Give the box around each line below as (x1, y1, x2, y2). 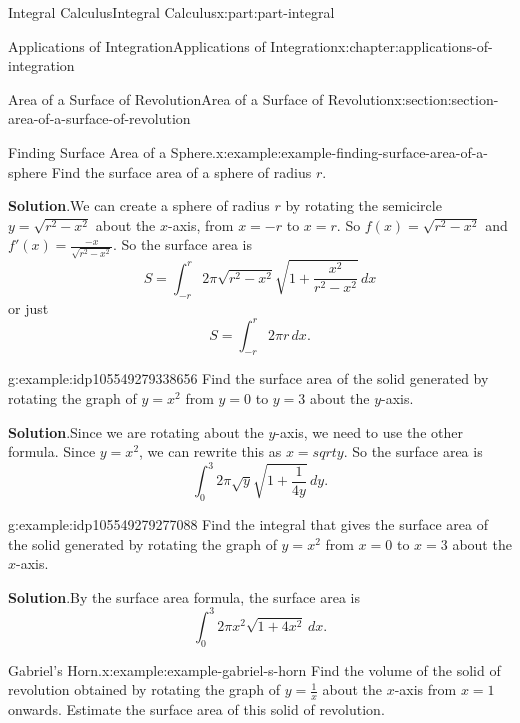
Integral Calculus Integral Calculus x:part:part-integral (8, 2, 335, 22)
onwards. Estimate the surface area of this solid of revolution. (8, 699, 385, 720)
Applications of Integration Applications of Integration (8, 35, 339, 56)
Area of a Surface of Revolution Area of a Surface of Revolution (8, 88, 395, 109)
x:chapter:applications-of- (338, 35, 493, 56)
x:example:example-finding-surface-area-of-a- (216, 141, 489, 162)
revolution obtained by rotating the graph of (8, 679, 281, 700)
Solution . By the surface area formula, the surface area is (8, 586, 360, 607)
